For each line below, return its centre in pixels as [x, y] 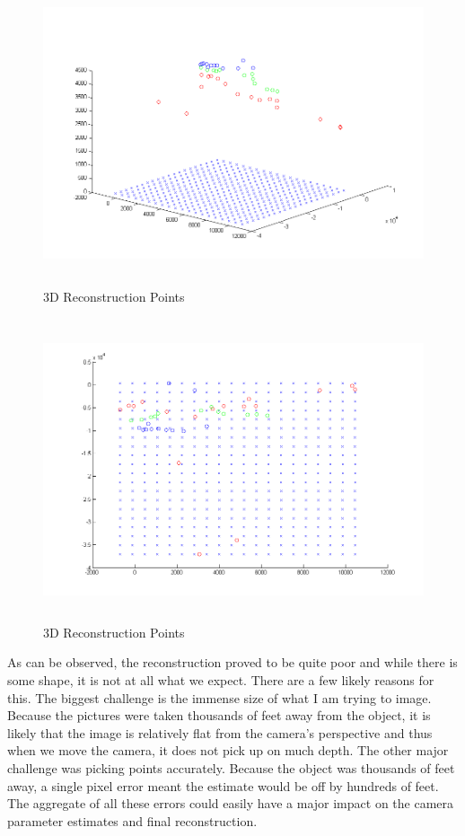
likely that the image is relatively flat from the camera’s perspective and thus [220, 732]
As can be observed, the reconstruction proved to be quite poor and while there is [232, 662]
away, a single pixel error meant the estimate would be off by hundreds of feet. [223, 785]
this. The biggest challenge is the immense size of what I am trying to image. [219, 697]
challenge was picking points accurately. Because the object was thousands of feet [231, 767]
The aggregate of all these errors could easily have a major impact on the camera [231, 803]
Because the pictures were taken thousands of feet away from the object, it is [219, 715]
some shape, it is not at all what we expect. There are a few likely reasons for [221, 679]
